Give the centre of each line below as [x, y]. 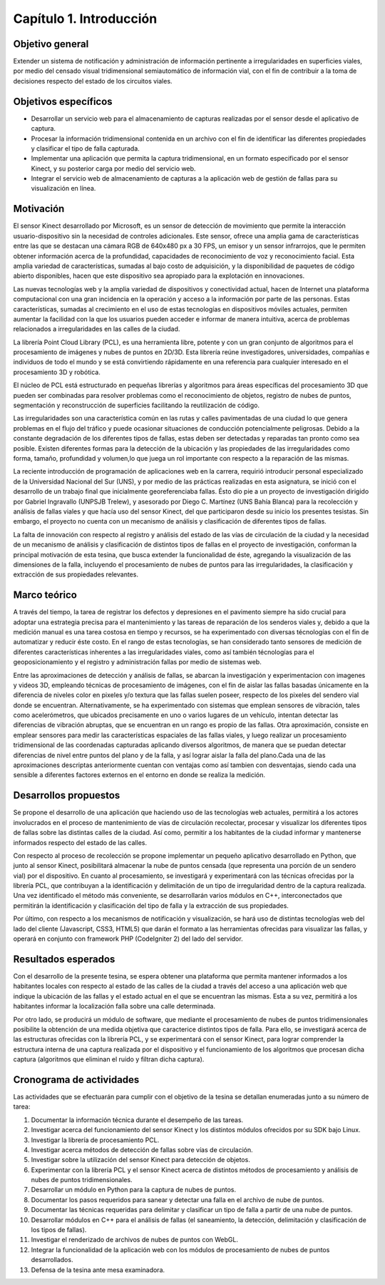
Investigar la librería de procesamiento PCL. [95, 1140]
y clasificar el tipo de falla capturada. [86, 148]
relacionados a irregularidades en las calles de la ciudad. [97, 329]
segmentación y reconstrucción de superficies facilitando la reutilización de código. [137, 405]
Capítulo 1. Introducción [85, 19]
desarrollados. [52, 1260]
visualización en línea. [63, 189]
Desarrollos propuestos [67, 795]
